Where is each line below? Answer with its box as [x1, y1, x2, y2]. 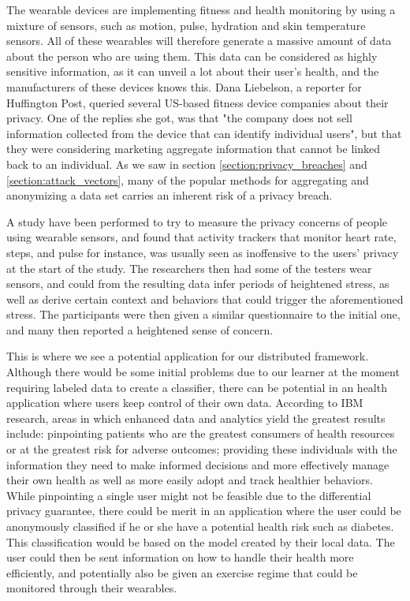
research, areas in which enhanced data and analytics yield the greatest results [6, 409, 386, 426]
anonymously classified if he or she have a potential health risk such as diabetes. [6, 518, 394, 534]
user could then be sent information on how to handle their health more [6, 549, 354, 566]
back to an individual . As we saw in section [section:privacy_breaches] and [6, 155, 367, 172]
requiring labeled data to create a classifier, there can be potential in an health [6, 379, 387, 395]
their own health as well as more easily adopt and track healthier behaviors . [6, 472, 373, 488]
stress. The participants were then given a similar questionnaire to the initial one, [6, 306, 401, 323]
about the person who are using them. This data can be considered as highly [6, 47, 378, 64]
